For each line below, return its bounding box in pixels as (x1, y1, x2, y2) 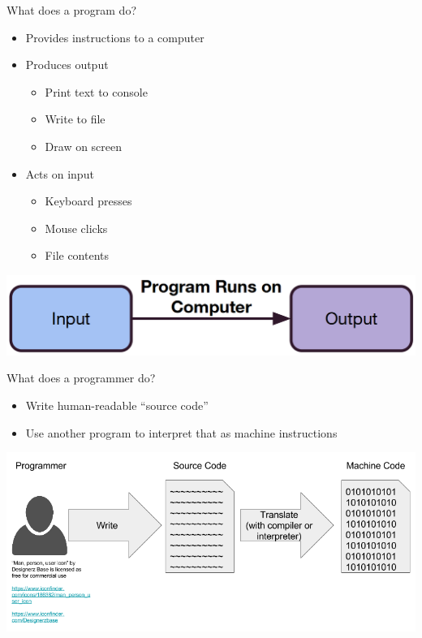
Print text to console (45, 83, 148, 100)
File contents (45, 247, 110, 264)
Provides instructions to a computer (25, 28, 205, 45)
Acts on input (25, 165, 94, 182)
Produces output (25, 56, 109, 73)
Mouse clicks (45, 219, 108, 236)
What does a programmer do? (6, 369, 156, 386)
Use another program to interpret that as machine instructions (25, 424, 338, 441)
